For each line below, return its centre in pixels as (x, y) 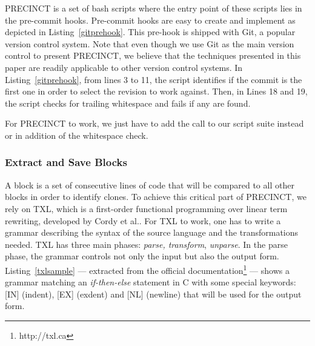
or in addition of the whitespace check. (77, 135)
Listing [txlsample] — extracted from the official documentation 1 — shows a (147, 269)
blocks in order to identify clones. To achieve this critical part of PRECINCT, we (156, 197)
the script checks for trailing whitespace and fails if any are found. (128, 103)
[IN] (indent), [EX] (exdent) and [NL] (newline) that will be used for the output (153, 294)
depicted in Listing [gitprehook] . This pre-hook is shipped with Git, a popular (150, 32)
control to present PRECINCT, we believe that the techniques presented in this (153, 55)
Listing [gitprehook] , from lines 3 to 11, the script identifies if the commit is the (154, 79)
